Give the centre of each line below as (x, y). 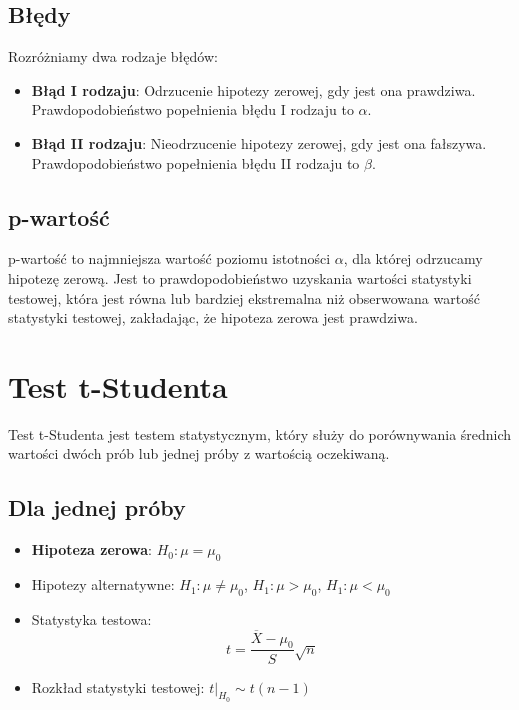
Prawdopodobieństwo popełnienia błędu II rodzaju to (195, 162)
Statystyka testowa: (91, 618)
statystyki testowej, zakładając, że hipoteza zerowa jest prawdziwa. (213, 317)
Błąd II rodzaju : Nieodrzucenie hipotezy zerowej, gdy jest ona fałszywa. (259, 142)
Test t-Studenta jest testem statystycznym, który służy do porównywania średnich (260, 433)
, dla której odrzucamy (413, 258)
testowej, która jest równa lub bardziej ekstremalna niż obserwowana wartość (244, 297)
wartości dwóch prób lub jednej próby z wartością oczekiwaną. (199, 453)
